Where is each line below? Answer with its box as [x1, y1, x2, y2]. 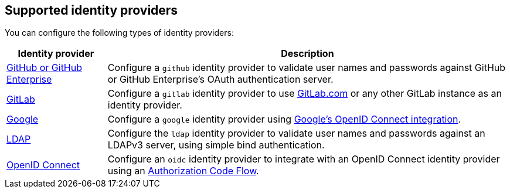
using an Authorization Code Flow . [107, 165, 259, 177]
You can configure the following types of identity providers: [5, 28, 234, 38]
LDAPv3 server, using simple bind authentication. [107, 139, 325, 151]
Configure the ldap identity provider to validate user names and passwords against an [107, 127, 485, 140]
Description [281, 48, 334, 60]
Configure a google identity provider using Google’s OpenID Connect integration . [107, 113, 461, 126]
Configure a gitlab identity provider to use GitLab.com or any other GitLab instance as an [107, 87, 502, 100]
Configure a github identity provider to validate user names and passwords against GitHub [107, 62, 506, 74]
